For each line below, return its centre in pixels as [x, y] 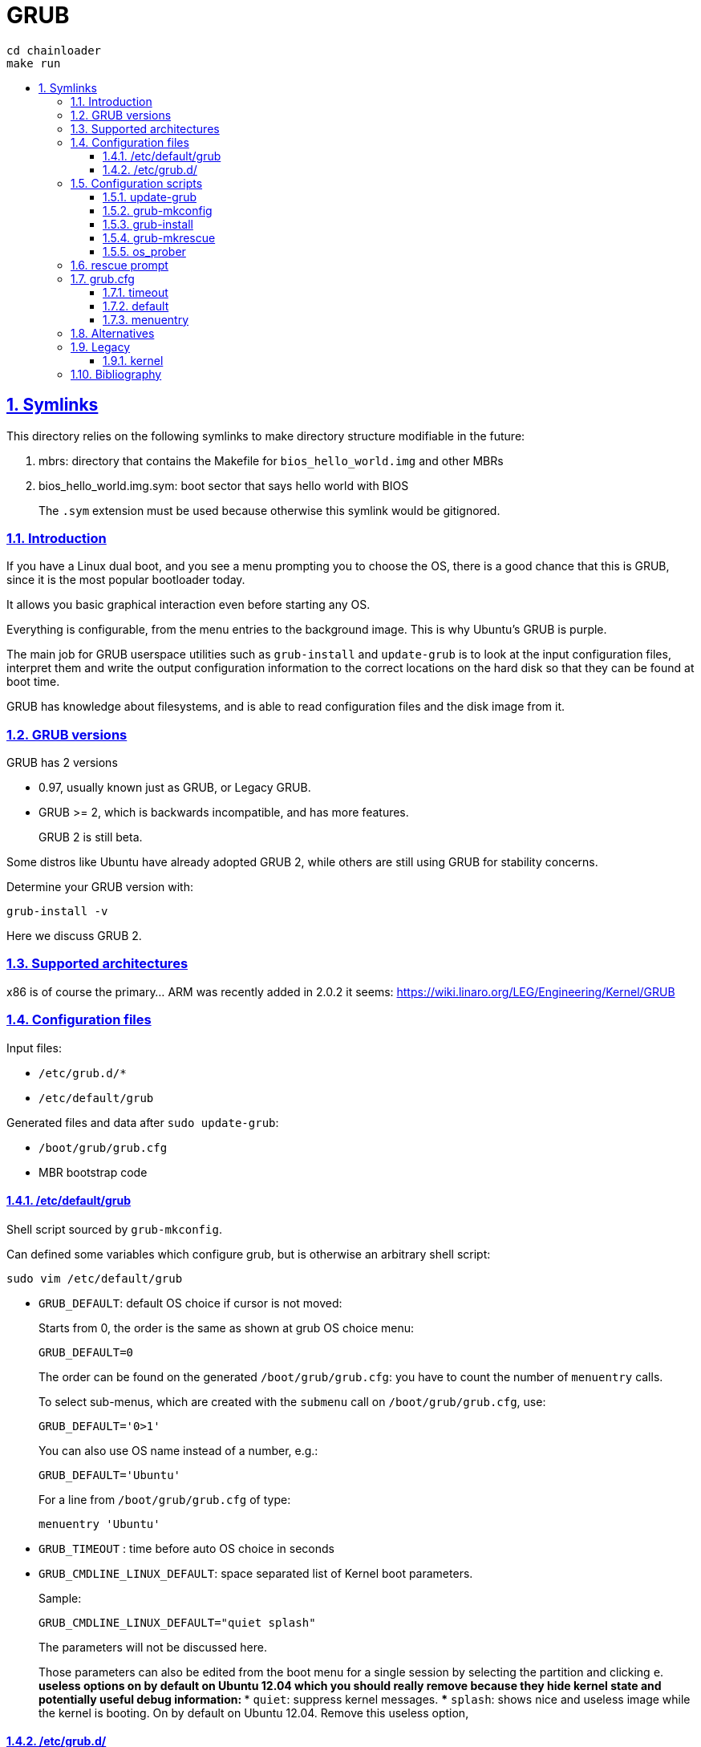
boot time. [33, 682]
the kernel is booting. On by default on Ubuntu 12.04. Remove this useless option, [254, 1713]
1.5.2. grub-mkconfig [158, 210]
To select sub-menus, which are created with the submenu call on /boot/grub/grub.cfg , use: [292, 1401]
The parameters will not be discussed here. [153, 1647]
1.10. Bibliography [116, 374]
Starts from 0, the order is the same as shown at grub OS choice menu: [227, 1327]
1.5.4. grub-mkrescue [159, 237]
